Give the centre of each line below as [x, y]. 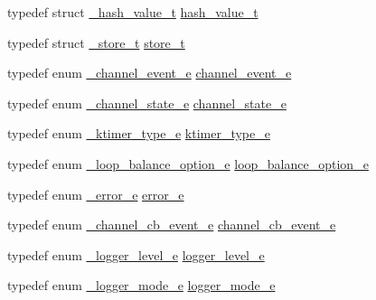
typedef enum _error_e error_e [96, 194]
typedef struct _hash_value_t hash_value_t [133, 12]
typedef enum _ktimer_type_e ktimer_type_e [139, 133]
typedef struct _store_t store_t [96, 42]
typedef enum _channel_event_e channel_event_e [150, 73]
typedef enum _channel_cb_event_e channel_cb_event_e [172, 225]
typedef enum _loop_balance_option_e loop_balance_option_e [188, 163]
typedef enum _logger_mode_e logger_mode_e [141, 285]
